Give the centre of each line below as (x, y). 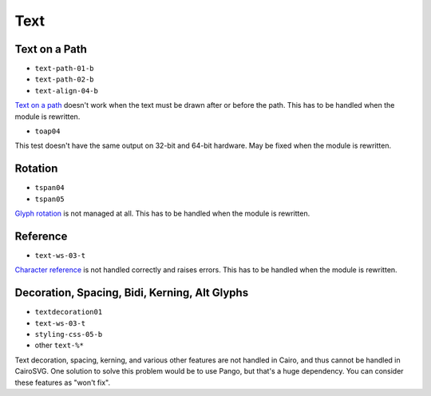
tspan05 (50, 199)
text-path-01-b (65, 69)
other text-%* (59, 345)
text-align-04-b (67, 91)
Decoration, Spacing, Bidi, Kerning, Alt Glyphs (132, 293)
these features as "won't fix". (63, 382)
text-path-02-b (65, 79)
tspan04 (50, 188)
